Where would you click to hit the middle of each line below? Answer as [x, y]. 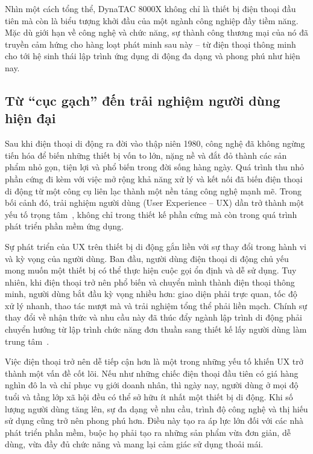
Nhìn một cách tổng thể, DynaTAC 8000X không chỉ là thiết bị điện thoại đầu [150, 8]
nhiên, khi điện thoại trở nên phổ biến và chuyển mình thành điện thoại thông [150, 282]
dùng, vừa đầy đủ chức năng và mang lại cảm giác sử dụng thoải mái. [134, 444]
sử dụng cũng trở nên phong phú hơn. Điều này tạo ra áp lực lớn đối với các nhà [154, 420]
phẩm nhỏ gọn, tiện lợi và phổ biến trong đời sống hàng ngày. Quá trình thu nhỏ [155, 167]
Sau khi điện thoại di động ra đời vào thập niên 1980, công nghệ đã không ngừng [155, 143]
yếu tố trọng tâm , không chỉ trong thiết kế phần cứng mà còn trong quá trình [151, 214]
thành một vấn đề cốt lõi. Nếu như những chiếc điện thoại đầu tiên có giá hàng [152, 373]
